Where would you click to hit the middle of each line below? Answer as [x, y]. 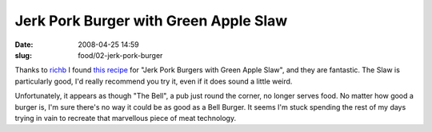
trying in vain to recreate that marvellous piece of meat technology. [125, 118]
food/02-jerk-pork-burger [120, 55]
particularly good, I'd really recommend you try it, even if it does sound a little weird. [154, 81]
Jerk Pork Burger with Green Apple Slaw [151, 21]
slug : [23, 55]
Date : [24, 45]
